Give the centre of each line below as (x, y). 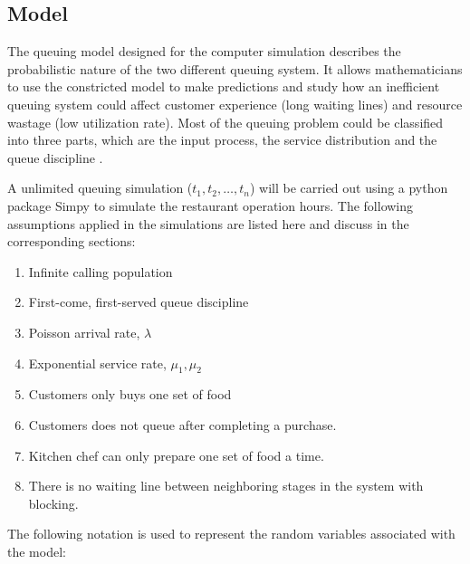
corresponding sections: (72, 241)
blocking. (53, 503)
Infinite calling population (101, 271)
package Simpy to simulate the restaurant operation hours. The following (211, 205)
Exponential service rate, (97, 363)
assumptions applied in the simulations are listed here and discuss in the (208, 223)
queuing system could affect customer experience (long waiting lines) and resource (235, 104)
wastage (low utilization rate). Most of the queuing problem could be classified (225, 122)
